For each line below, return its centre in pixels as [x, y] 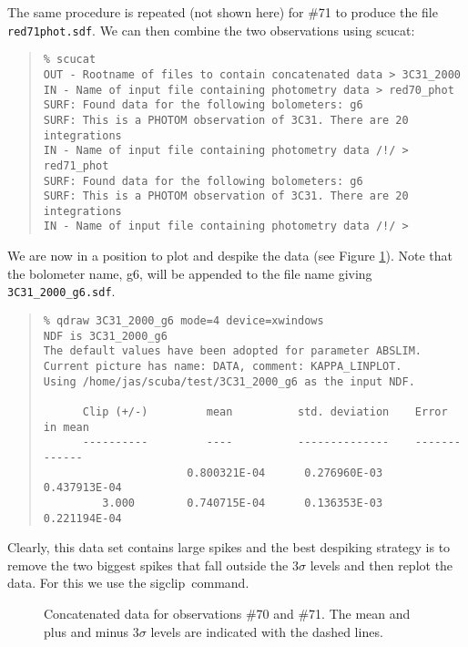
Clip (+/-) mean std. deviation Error [265, 411]
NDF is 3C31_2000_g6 [105, 336]
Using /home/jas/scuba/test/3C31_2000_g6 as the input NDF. [229, 381]
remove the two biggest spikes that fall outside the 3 [153, 565]
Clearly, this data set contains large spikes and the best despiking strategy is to [229, 547]
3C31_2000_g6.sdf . [61, 291]
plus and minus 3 [92, 631]
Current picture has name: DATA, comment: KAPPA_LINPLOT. [223, 366]
